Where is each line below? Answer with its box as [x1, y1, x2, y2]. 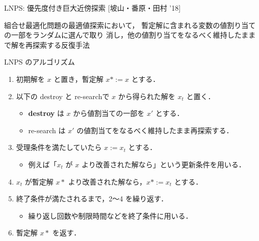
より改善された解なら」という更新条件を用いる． [81, 159, 246, 169]
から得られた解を [118, 91, 175, 101]
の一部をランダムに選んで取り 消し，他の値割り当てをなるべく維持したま [4, 29, 249, 40]
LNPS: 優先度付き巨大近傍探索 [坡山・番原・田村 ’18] [4, 3, 181, 13]
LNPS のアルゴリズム [4, 56, 75, 67]
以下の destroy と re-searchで [16, 91, 110, 101]
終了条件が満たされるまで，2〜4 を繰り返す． [16, 193, 168, 204]
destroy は [28, 108, 64, 118]
